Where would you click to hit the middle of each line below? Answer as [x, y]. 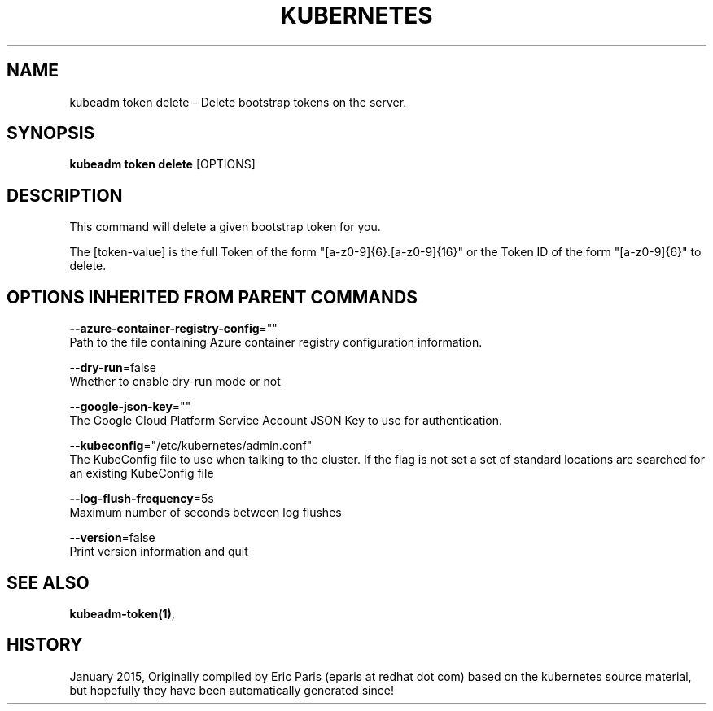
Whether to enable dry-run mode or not [175, 382]
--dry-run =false [113, 368]
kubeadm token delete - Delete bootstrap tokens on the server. [238, 102]
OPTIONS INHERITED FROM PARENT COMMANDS [212, 297]
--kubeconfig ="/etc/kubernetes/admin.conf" [191, 446]
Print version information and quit [159, 552]
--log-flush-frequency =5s [142, 499]
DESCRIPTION [65, 195]
